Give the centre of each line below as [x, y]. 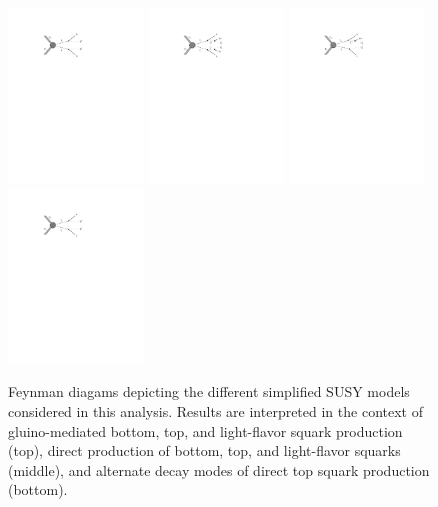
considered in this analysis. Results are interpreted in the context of [215, 411]
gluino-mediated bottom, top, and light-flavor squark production [205, 430]
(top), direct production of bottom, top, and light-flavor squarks [204, 450]
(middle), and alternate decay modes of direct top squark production [219, 469]
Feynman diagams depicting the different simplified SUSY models [209, 391]
